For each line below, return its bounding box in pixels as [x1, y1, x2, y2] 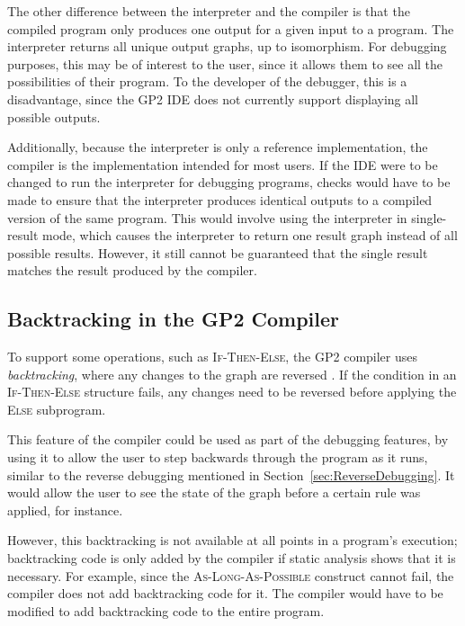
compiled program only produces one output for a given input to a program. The [7, 19, 454, 38]
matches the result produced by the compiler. [7, 261, 257, 280]
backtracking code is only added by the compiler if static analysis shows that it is [7, 549, 456, 568]
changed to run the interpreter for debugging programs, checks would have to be [7, 173, 451, 192]
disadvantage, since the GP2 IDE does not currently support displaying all [7, 89, 419, 108]
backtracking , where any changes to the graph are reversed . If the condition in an [7, 364, 457, 383]
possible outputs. [7, 107, 101, 126]
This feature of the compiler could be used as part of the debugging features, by [7, 430, 449, 449]
